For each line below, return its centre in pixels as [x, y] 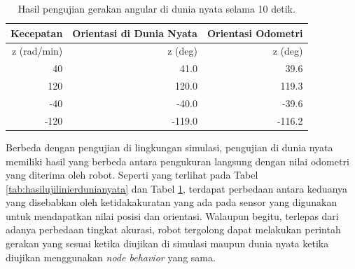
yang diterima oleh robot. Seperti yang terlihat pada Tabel [132, 175]
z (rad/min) [37, 51]
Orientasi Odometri [255, 33]
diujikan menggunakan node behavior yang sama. [111, 257]
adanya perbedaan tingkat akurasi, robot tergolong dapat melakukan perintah [173, 229]
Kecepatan [37, 33]
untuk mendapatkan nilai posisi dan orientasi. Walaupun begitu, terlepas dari [172, 215]
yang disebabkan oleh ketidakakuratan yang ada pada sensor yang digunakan [172, 202]
